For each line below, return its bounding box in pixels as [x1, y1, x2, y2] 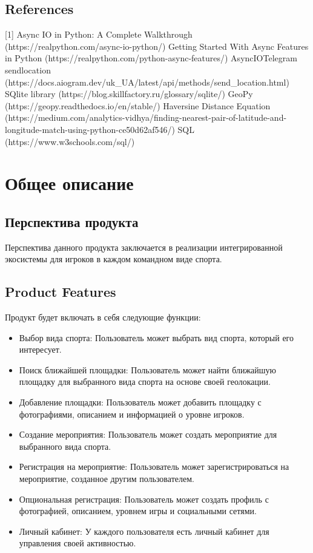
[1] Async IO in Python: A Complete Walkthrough [5, 28, 193, 41]
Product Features [5, 282, 116, 301]
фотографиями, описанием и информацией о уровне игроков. [19, 407, 245, 420]
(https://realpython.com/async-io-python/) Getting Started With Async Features [5, 39, 309, 52]
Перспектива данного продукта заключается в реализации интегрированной [5, 240, 283, 253]
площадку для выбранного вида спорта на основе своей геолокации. [19, 375, 271, 388]
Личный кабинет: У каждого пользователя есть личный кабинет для [19, 524, 269, 537]
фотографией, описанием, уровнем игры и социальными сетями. [19, 504, 257, 517]
